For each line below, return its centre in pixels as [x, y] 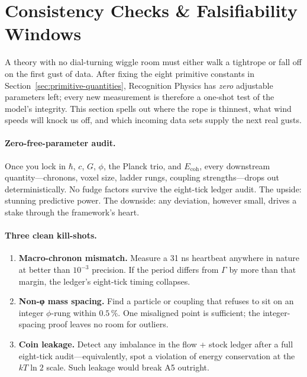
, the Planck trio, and [142, 165]
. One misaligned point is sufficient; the [189, 312]
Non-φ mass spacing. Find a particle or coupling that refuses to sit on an [156, 301]
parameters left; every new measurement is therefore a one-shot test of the [140, 97]
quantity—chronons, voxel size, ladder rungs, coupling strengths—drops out [142, 177]
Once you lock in [35, 165]
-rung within [74, 312]
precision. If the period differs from [155, 270]
